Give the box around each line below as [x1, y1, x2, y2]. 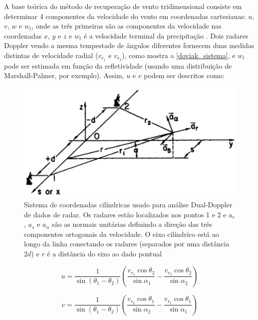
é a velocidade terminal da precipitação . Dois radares [83, 30, 249, 41]
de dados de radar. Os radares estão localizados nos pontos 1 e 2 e [24, 209, 227, 219]
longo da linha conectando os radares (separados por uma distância [24, 238, 230, 249]
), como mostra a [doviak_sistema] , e [122, 50, 236, 60]
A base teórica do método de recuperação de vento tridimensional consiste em [4, 1, 242, 11]
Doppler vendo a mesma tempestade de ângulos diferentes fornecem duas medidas [4, 40, 255, 51]
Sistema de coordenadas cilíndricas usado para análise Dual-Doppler [24, 199, 233, 210]
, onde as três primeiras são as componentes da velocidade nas [31, 21, 222, 31]
